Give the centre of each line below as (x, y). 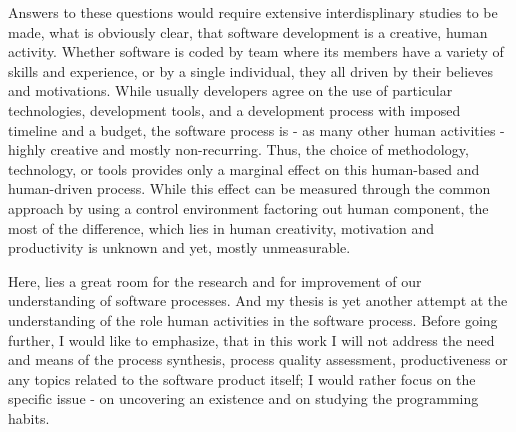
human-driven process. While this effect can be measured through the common (249, 188)
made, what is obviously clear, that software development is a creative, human (248, 31)
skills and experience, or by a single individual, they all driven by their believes (251, 70)
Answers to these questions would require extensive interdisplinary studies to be (253, 12)
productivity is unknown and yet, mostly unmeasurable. (179, 247)
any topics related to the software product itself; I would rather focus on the (242, 378)
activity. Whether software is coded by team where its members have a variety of (256, 51)
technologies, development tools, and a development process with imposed (234, 109)
